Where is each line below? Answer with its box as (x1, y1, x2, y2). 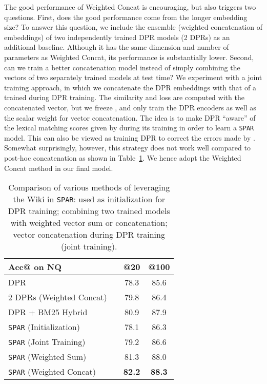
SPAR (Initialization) (8, 321, 80, 333)
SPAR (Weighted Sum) (8, 351, 87, 363)
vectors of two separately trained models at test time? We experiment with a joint (4, 72, 262, 83)
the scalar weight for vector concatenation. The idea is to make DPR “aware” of (4, 112, 256, 123)
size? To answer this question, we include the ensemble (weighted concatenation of (4, 22, 262, 32)
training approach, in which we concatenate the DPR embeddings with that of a (4, 82, 256, 92)
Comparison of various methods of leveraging (8, 181, 170, 194)
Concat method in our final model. (4, 162, 113, 173)
